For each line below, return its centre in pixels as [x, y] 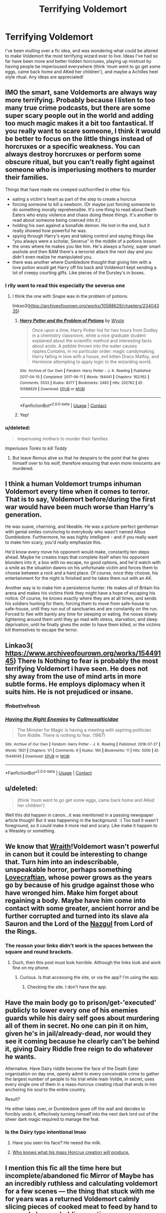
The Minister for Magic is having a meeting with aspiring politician [84, 730]
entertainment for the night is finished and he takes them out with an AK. [79, 578]
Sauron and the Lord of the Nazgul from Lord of [79, 924]
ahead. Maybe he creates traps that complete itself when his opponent [77, 557]
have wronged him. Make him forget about [72, 893]
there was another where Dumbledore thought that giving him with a [82, 262]
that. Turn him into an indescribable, [62, 862]
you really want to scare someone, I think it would [83, 131]
